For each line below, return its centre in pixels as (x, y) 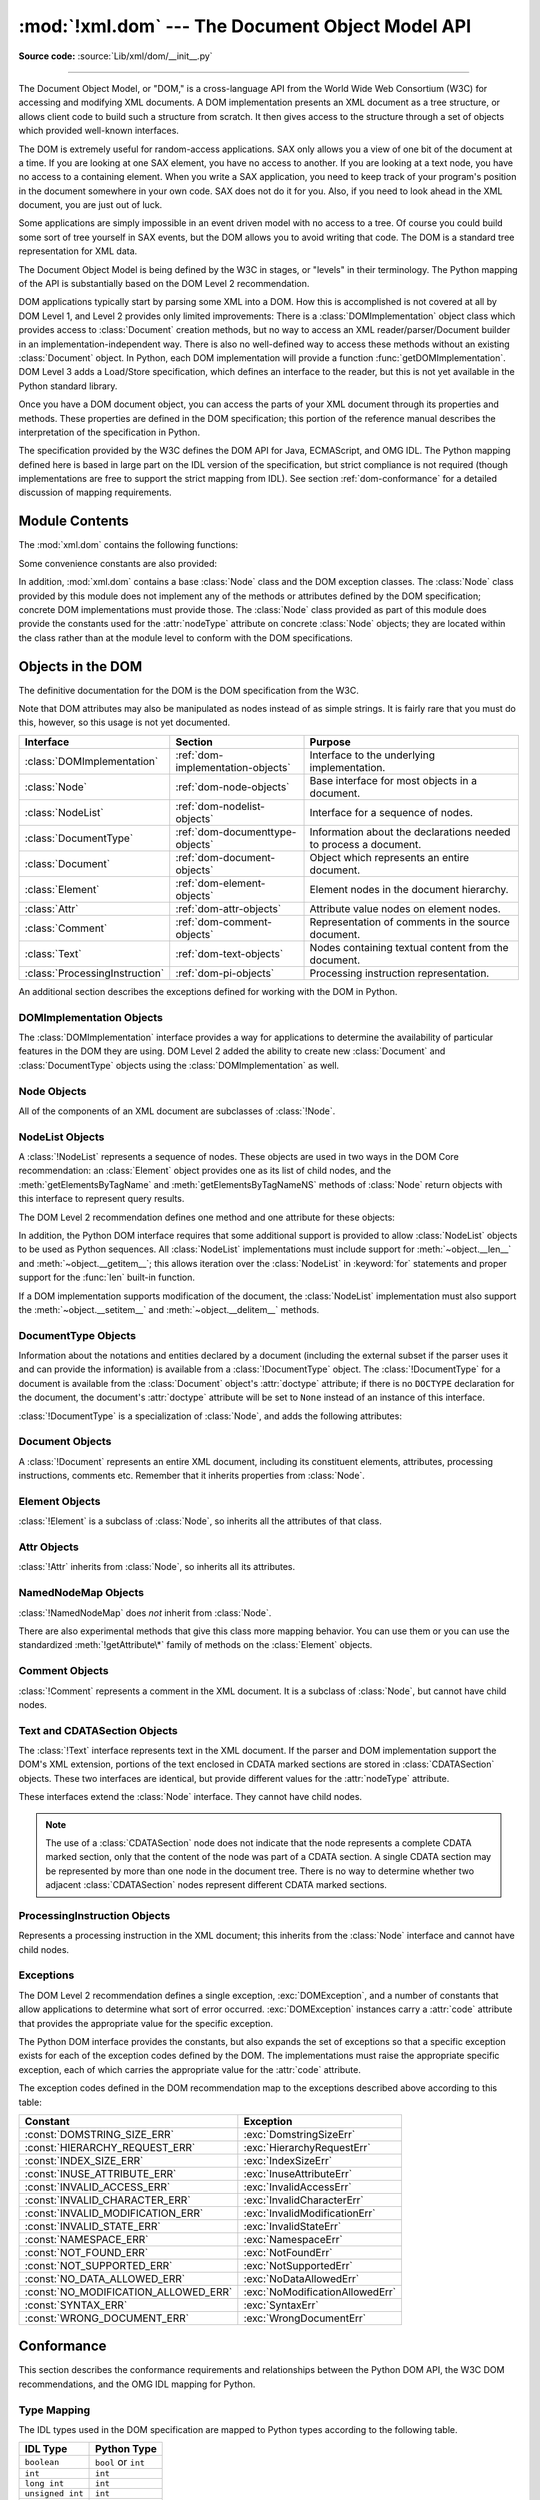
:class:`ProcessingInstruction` (94, 973)
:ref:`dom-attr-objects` (228, 908)
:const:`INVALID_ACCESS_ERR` (97, 2187)
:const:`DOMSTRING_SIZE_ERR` (99, 2134)
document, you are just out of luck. (90, 205)
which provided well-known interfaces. (99, 131)
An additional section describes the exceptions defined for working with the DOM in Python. (208, 991)
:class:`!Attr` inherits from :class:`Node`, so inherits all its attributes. (157, 1567)
